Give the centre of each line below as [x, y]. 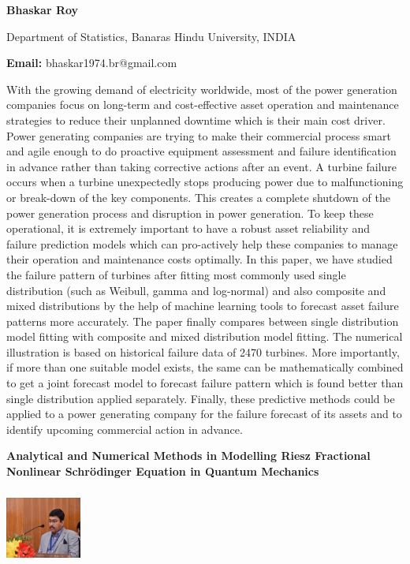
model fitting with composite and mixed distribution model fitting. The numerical [205, 336]
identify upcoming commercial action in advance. [125, 429]
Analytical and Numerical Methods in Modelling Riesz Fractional [188, 456]
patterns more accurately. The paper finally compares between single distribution [203, 321]
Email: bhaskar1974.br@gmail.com [92, 63]
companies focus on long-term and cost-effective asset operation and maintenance [203, 105]
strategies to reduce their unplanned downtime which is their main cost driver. [196, 120]
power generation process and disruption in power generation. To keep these [190, 213]
